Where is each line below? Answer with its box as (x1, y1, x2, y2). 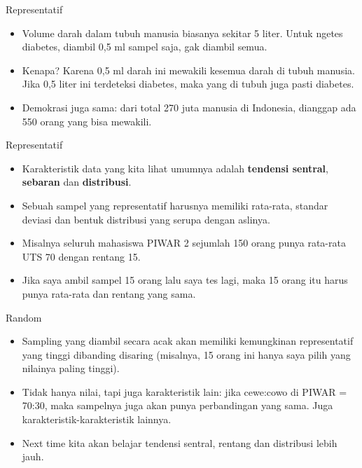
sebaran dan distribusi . (22, 174, 132, 189)
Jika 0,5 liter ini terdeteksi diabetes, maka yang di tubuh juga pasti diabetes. (22, 76, 354, 91)
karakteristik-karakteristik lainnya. (22, 412, 172, 427)
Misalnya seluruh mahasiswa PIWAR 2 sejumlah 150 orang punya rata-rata (22, 235, 346, 250)
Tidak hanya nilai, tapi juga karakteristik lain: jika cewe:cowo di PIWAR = (22, 384, 347, 399)
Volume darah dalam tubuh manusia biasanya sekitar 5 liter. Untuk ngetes (22, 25, 343, 40)
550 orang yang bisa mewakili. (22, 113, 152, 128)
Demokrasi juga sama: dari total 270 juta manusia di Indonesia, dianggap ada (22, 99, 356, 114)
